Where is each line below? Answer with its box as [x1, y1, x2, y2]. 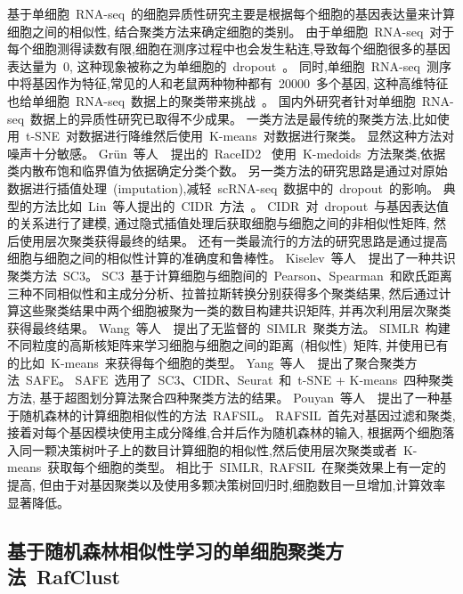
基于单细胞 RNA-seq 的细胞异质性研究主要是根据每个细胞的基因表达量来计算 [7, 4, 456, 22]
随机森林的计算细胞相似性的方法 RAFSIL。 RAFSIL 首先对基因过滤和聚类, [19, 405, 456, 424]
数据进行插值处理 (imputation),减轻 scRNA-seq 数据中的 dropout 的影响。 [7, 178, 439, 197]
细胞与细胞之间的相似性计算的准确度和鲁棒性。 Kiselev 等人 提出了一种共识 [7, 248, 456, 267]
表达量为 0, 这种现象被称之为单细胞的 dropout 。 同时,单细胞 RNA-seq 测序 [7, 56, 451, 75]
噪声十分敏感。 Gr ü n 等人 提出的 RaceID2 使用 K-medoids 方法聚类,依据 [7, 143, 446, 162]
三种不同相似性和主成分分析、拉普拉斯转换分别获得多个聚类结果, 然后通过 [7, 283, 439, 302]
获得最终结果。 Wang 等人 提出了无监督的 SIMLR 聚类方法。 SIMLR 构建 [7, 318, 451, 337]
